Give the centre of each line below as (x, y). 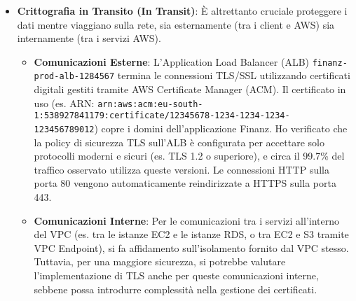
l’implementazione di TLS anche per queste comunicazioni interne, (176, 275)
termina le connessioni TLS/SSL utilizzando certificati (234, 75)
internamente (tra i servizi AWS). (89, 38)
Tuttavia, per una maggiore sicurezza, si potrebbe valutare (160, 261)
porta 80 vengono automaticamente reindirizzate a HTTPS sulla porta (185, 183)
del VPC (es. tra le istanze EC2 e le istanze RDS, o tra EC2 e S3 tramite (191, 234)
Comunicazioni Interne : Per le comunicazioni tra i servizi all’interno (186, 220)
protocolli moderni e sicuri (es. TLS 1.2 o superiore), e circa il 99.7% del (189, 156)
